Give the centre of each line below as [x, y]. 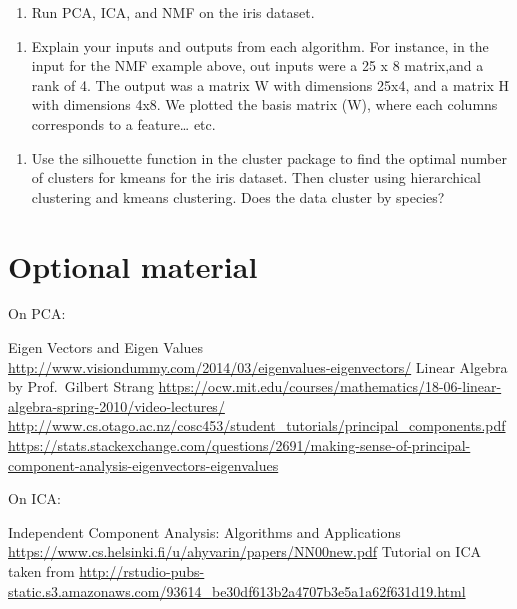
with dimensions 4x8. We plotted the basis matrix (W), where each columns [264, 104]
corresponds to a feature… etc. [123, 123]
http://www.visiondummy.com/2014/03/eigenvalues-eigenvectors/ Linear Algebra [258, 366]
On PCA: [37, 313]
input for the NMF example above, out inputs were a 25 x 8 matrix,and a [257, 65]
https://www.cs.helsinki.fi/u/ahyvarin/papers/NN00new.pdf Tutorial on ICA [245, 551]
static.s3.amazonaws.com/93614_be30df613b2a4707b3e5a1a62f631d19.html [237, 590]
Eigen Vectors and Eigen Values [106, 347]
